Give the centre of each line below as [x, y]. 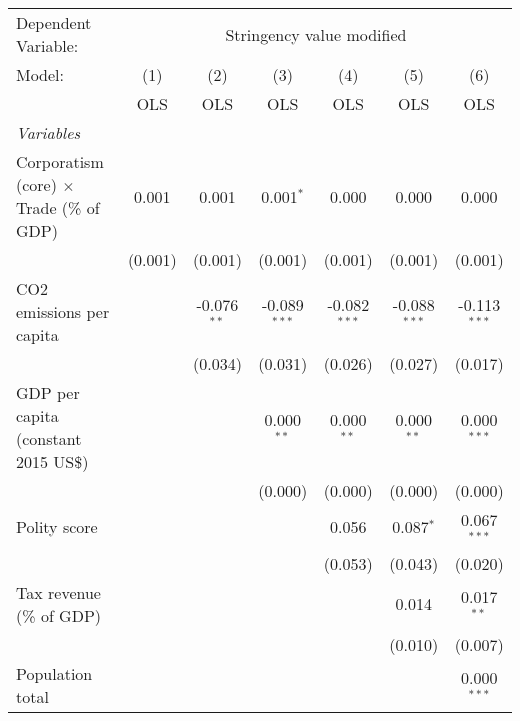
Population [54, 673]
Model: [40, 74]
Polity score [57, 527]
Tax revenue [58, 592]
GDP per [48, 392]
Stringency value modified [316, 34]
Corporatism [60, 161]
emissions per [63, 311]
